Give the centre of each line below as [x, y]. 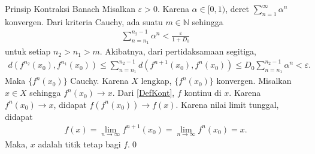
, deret [237, 8]
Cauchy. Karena [99, 81]
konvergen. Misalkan [254, 81]
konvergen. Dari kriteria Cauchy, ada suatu [84, 21]
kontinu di [203, 93]
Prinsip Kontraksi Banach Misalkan [70, 8]
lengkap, [156, 81]
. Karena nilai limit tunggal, [227, 104]
